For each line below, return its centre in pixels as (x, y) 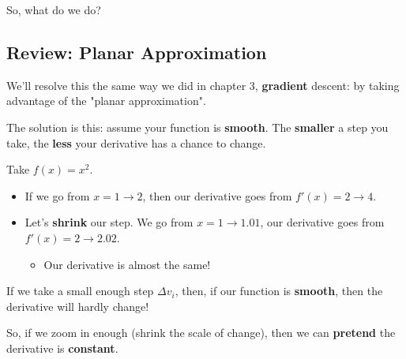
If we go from (57, 195)
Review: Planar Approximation (137, 52)
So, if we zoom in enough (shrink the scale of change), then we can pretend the (201, 333)
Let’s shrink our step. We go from (109, 222)
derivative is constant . (62, 348)
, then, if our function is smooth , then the (279, 291)
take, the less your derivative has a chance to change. (136, 142)
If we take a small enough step (80, 291)
